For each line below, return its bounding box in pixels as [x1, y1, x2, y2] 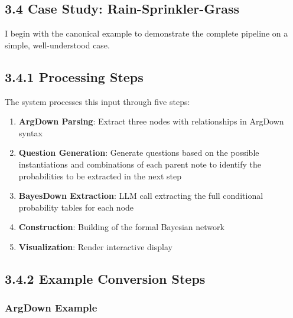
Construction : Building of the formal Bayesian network [18, 221, 224, 233]
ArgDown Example [5, 300, 97, 315]
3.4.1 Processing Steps [5, 67, 144, 86]
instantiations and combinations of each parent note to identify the [18, 158, 261, 170]
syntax [18, 126, 43, 139]
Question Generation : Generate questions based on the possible [18, 146, 259, 159]
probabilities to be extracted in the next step [18, 169, 181, 182]
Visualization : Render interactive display [18, 240, 172, 253]
